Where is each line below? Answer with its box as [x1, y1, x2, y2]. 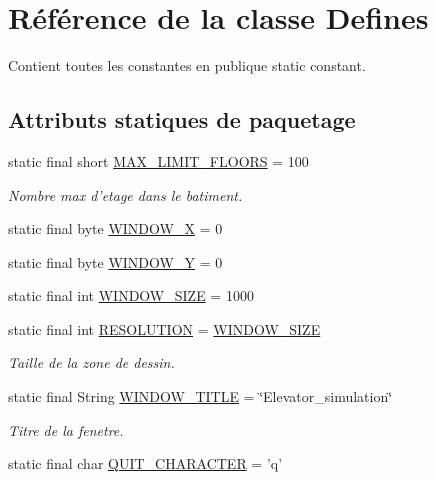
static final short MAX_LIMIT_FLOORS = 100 [8, 150, 309, 171]
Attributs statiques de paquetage [8, 104, 356, 135]
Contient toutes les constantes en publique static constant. [8, 55, 366, 76]
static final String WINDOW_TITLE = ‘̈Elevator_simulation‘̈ [8, 386, 393, 407]
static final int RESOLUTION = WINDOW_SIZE [8, 318, 321, 339]
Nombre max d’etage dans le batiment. [8, 184, 243, 205]
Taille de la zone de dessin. [8, 352, 175, 373]
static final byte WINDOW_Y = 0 [8, 251, 223, 272]
